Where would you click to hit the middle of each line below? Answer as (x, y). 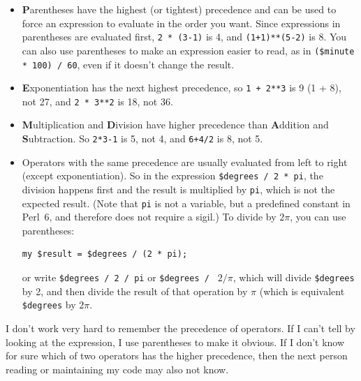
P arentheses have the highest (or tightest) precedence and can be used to (179, 9)
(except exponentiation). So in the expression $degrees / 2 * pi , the (172, 175)
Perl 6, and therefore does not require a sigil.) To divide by (149, 217)
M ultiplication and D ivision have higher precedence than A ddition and (175, 125)
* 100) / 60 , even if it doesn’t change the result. (128, 64)
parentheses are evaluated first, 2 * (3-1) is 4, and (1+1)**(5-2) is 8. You (184, 37)
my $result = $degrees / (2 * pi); (105, 254)
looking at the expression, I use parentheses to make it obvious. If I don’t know (175, 342)
